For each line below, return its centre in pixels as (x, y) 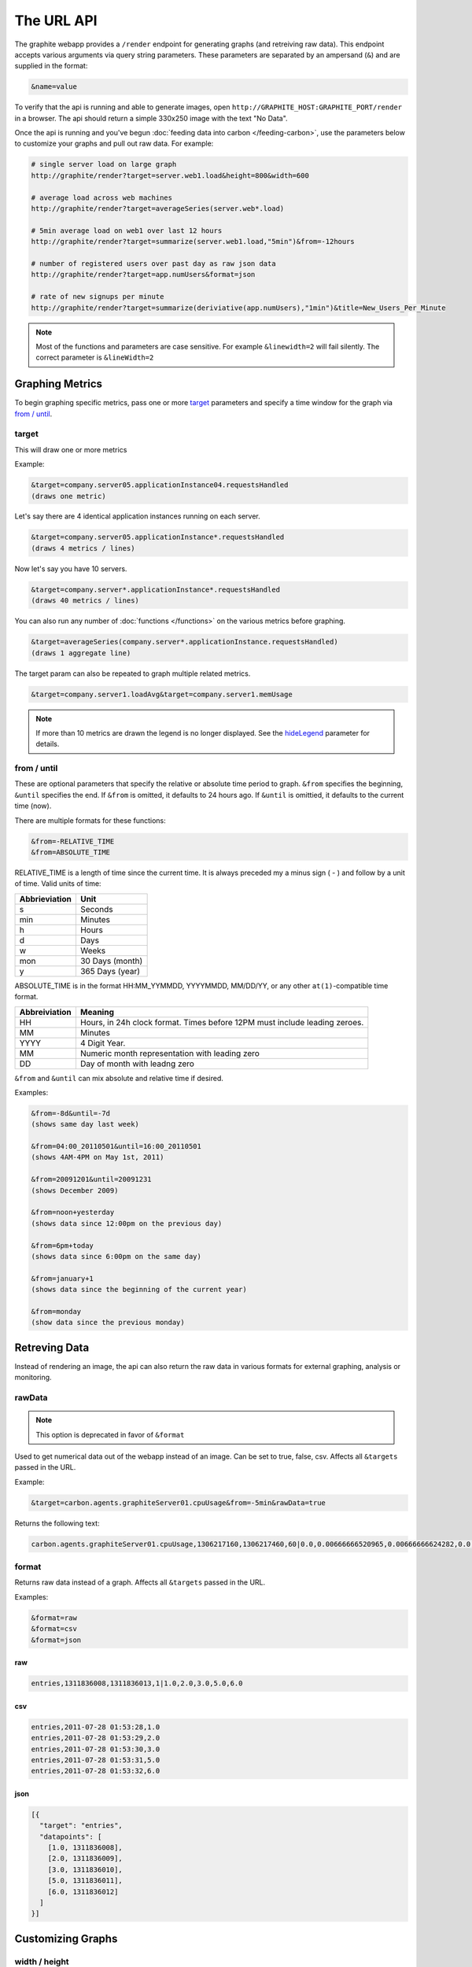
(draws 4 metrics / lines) (83, 548)
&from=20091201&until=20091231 (92, 1179)
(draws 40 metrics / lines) (85, 601)
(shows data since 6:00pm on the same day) (116, 1256)
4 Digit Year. (103, 1043)
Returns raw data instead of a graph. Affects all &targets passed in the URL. (140, 1582)
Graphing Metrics (58, 384)
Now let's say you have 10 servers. (71, 568)
